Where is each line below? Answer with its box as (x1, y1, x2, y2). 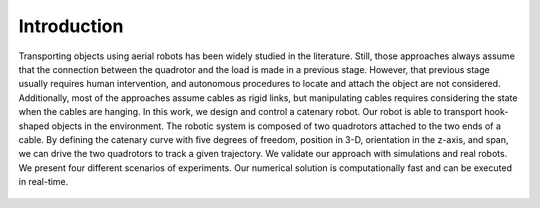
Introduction (18, 15, 124, 37)
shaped (18, 120, 50, 132)
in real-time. (18, 176, 69, 188)
